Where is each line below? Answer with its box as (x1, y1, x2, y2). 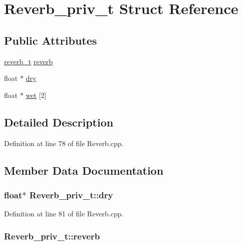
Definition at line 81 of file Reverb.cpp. (4, 208, 124, 219)
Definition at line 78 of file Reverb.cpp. (4, 138, 124, 148)
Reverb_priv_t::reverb (4, 229, 100, 242)
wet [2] (26, 89, 47, 100)
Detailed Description (4, 114, 114, 130)
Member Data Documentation (4, 162, 164, 178)
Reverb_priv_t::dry (29, 188, 113, 201)
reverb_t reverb (4, 56, 53, 66)
